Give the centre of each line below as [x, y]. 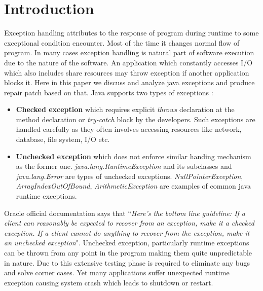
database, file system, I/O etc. [63, 139]
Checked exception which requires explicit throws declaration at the [125, 109]
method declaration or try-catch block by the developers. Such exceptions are [136, 119]
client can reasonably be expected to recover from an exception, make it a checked [129, 223]
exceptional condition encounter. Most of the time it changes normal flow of [122, 42]
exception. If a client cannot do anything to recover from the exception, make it [127, 232]
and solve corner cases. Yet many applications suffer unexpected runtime [117, 272]
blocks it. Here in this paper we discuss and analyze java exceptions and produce [129, 82]
